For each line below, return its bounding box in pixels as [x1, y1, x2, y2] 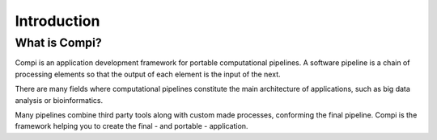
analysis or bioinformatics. [15, 95, 104, 105]
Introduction [15, 12, 100, 30]
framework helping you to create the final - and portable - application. [15, 121, 248, 131]
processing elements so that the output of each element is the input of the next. [15, 69, 281, 79]
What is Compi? [15, 35, 103, 50]
